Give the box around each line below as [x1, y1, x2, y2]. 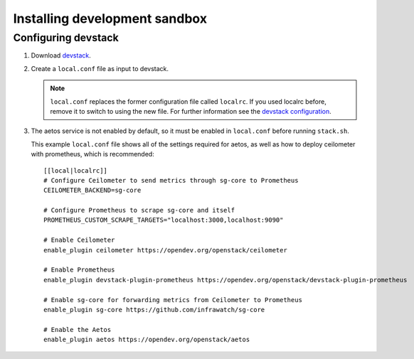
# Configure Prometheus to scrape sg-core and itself [43, 206, 235, 215]
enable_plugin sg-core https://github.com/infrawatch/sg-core [43, 306, 265, 314]
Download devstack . [31, 51, 92, 60]
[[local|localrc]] [43, 166, 108, 174]
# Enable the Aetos [43, 326, 112, 333]
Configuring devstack [13, 31, 119, 44]
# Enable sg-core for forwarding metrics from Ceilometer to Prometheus [43, 296, 302, 304]
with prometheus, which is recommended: [31, 150, 154, 159]
